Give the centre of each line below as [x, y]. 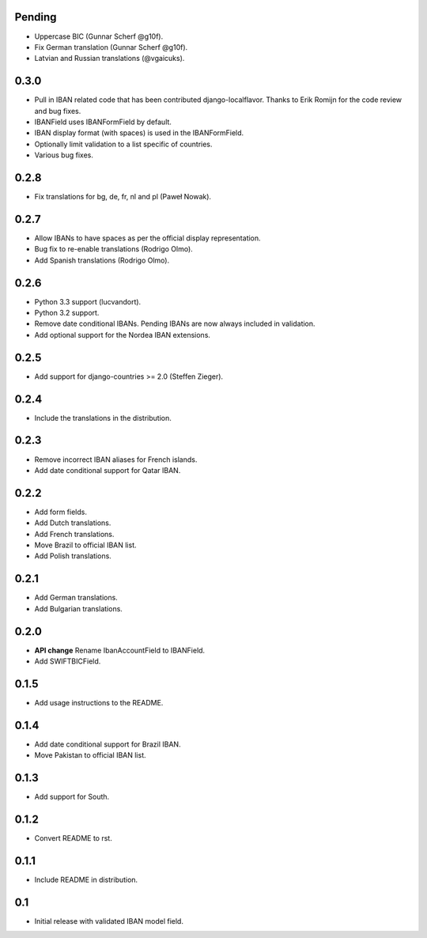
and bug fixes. [58, 111]
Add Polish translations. [73, 556]
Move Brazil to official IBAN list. [86, 545]
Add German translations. [76, 598]
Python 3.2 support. [67, 313]
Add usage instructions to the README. [99, 702]
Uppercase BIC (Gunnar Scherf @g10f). [99, 36]
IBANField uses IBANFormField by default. [103, 122]
